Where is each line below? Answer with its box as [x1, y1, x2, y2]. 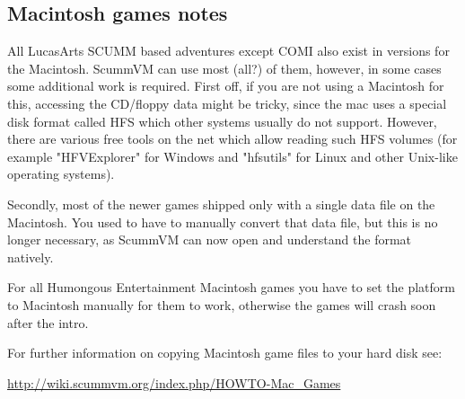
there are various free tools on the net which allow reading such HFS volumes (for [7, 129, 458, 148]
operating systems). [7, 164, 115, 183]
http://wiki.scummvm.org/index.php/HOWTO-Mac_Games [7, 373, 341, 392]
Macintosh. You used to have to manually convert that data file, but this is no [7, 212, 438, 231]
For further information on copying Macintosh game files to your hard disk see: [7, 343, 443, 362]
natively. [7, 247, 54, 266]
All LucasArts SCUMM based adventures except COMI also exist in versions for [7, 41, 450, 60]
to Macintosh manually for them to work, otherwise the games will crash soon [7, 295, 436, 314]
